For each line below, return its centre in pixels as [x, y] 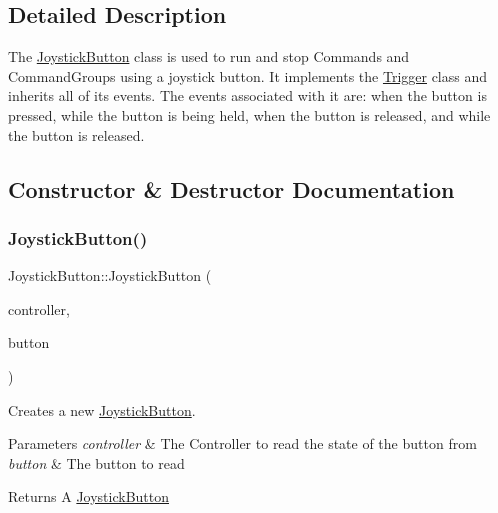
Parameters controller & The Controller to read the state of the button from [242, 443]
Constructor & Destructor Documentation [231, 188]
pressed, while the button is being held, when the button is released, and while [249, 114]
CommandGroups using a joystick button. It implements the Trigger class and [248, 75]
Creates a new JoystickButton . [102, 409]
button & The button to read [96, 462]
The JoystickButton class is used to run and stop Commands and [209, 56]
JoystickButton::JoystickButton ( [110, 275]
